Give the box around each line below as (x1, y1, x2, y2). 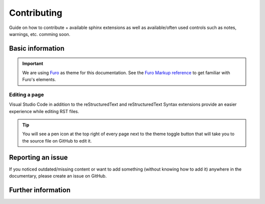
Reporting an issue (9, 153, 68, 162)
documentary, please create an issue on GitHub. (9, 173, 107, 179)
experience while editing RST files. (9, 108, 79, 114)
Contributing (9, 7, 62, 18)
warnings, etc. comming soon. (9, 31, 71, 37)
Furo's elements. (22, 77, 56, 83)
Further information (9, 186, 71, 194)
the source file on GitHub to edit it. (22, 138, 92, 144)
